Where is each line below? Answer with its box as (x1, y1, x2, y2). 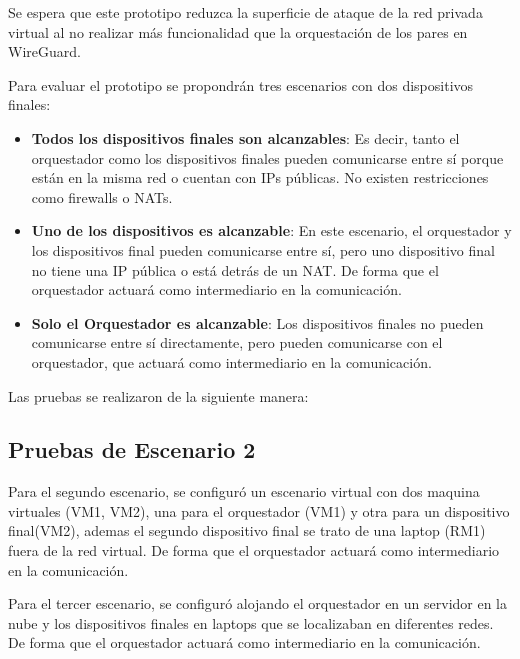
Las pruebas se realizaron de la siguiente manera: (8, 385, 309, 406)
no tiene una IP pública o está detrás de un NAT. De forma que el (31, 259, 439, 280)
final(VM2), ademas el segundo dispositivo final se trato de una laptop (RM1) (8, 520, 486, 541)
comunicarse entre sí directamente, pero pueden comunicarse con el (31, 332, 443, 353)
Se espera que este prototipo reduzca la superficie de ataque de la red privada (8, 2, 483, 22)
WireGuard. (8, 41, 81, 62)
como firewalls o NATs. (31, 186, 173, 207)
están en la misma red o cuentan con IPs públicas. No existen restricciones (31, 167, 489, 188)
